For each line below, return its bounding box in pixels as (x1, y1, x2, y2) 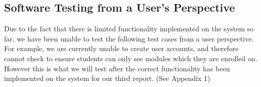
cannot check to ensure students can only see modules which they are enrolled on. (4, 53, 257, 63)
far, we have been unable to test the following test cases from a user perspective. (4, 33, 254, 43)
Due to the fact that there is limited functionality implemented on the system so (4, 23, 254, 34)
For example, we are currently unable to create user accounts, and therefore (4, 43, 239, 54)
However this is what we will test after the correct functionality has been (4, 63, 230, 73)
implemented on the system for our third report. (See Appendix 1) (4, 73, 210, 83)
